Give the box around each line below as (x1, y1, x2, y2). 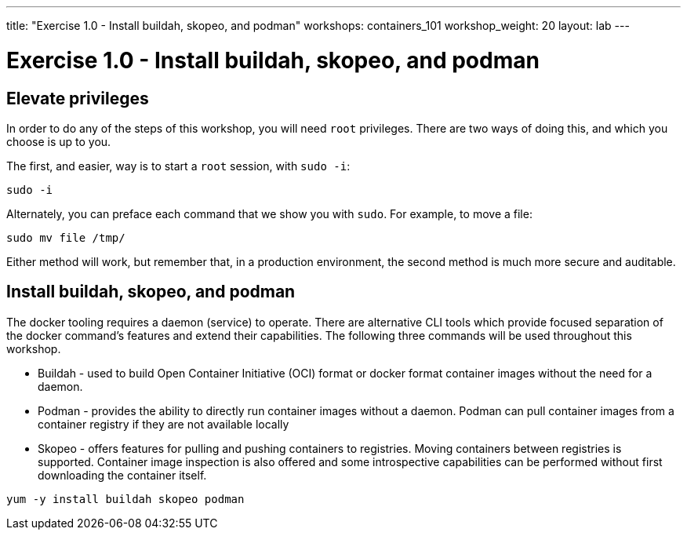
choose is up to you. (6, 134, 111, 148)
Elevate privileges (6, 88, 149, 108)
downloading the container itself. (38, 468, 207, 482)
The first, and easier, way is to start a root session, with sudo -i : (6, 159, 351, 173)
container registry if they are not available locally (38, 417, 289, 431)
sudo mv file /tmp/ (6, 231, 125, 244)
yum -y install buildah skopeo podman (6, 492, 245, 505)
